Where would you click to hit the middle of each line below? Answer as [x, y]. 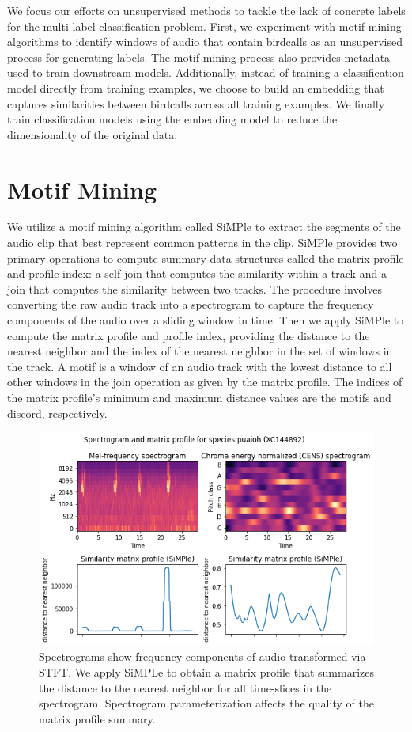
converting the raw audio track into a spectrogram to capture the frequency [191, 304]
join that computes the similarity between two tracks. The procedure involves [195, 288]
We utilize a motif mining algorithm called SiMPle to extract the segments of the [204, 227]
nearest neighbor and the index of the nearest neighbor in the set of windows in [200, 351]
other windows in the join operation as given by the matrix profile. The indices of [205, 382]
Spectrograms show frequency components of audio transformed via [202, 656]
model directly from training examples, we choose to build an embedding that [196, 87]
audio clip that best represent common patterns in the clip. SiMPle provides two [202, 243]
